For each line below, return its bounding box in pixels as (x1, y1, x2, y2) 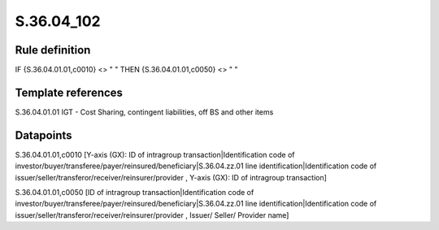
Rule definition (15, 43, 91, 57)
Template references (15, 85, 124, 99)
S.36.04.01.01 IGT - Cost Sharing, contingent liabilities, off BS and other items (15, 106, 274, 117)
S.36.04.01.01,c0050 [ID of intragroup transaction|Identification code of (15, 188, 254, 197)
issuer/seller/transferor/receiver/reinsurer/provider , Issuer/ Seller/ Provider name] (15, 210, 289, 219)
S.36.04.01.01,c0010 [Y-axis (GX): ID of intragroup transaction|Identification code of (15, 150, 295, 159)
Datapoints (15, 128, 72, 142)
